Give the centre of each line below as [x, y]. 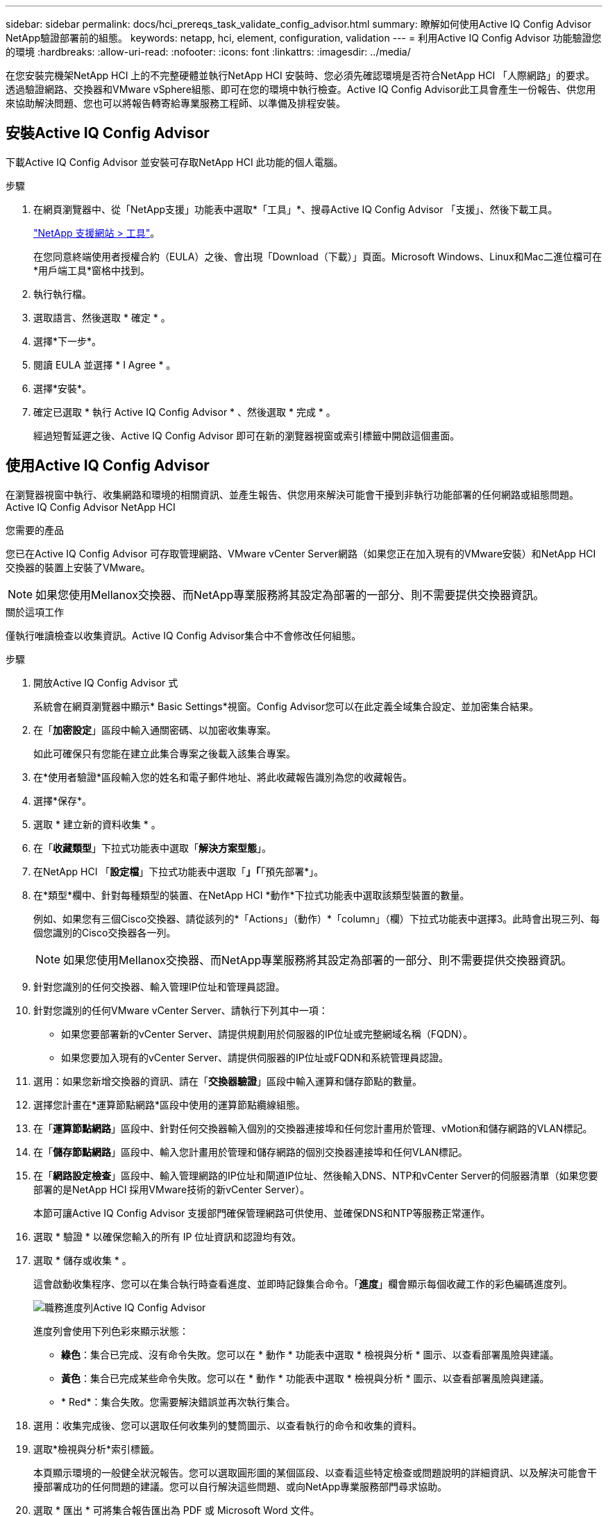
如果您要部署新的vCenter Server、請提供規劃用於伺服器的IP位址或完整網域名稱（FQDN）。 [267, 1034]
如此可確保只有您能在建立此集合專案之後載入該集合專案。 [164, 753]
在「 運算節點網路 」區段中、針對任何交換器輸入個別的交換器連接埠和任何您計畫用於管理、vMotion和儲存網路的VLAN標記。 [313, 1128]
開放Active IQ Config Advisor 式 [106, 682]
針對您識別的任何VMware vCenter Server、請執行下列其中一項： [181, 1010]
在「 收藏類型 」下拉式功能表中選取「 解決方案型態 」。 [152, 848]
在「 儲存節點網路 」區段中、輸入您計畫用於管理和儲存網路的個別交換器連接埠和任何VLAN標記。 [251, 1152]
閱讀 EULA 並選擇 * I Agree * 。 [105, 364]
